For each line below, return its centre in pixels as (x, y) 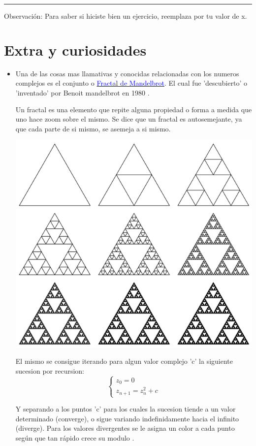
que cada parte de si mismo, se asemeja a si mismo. (93, 128)
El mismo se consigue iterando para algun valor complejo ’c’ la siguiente (124, 361)
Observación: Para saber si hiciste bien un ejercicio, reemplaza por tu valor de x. (126, 16)
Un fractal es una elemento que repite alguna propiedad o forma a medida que (134, 109)
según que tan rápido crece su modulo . (75, 437)
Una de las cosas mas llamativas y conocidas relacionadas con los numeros (127, 73)
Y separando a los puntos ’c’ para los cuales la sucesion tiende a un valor (126, 409)
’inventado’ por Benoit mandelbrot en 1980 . (82, 92)
